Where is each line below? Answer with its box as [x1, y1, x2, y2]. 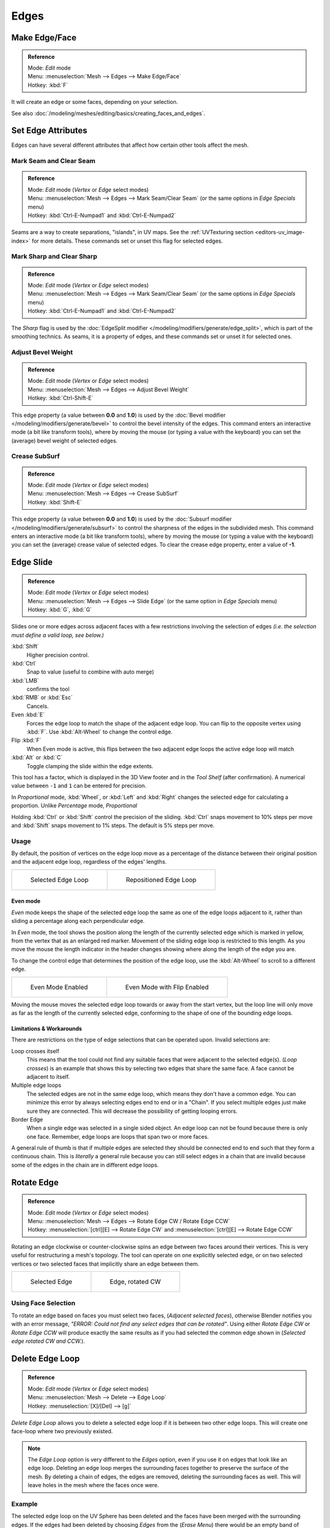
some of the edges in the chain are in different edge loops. [11, 1161, 159, 1169]
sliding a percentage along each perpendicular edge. [11, 917, 145, 925]
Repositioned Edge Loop [125, 875, 197, 884]
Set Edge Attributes [11, 125, 88, 136]
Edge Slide [11, 557, 53, 568]
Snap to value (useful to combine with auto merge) [26, 668, 155, 675]
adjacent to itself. [26, 1073, 70, 1080]
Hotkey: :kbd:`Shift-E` [28, 498, 82, 505]
